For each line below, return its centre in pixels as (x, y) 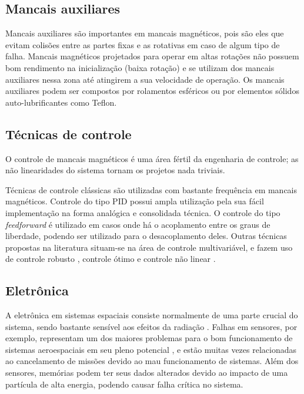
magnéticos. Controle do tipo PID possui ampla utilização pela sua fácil (135, 201)
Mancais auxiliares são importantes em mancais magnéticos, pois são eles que (145, 33)
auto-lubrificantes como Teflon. (61, 102)
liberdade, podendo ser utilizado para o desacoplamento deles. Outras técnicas (146, 236)
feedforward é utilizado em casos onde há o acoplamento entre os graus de (138, 224)
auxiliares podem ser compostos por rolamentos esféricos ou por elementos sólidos (152, 91)
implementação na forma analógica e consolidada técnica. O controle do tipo (143, 212)
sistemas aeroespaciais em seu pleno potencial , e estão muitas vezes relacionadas (151, 349)
